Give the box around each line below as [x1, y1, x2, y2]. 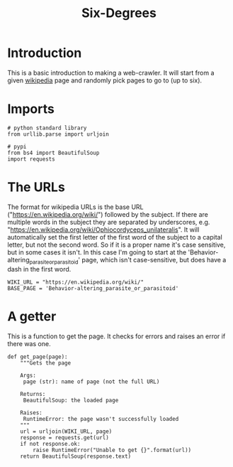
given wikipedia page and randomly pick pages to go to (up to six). [7, 76, 203, 85]
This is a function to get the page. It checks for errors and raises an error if [7, 332, 226, 340]
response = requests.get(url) [20, 434, 110, 441]
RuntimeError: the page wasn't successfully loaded [23, 415, 179, 422]
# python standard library [7, 124, 87, 131]
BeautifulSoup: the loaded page [23, 397, 119, 404]
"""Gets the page [20, 359, 72, 367]
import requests [7, 155, 55, 163]
